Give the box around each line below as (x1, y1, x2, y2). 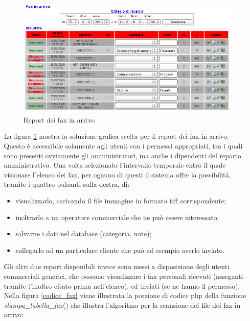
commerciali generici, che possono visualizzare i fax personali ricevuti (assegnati (4, 271, 243, 281)
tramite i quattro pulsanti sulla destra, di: (4, 179, 130, 189)
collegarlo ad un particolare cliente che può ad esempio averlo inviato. (15, 245, 225, 255)
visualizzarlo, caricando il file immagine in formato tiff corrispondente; (15, 195, 226, 205)
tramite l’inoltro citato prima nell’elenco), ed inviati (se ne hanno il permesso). (4, 280, 240, 291)
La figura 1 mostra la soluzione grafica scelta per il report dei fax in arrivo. (4, 131, 229, 141)
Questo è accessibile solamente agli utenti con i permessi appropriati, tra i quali (4, 141, 243, 150)
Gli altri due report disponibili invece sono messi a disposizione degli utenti (4, 261, 229, 272)
